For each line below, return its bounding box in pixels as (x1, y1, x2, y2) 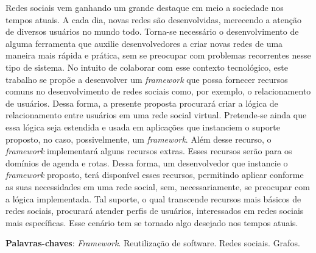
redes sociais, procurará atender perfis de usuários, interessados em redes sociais (5, 204, 304, 217)
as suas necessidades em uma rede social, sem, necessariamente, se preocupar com (5, 180, 310, 193)
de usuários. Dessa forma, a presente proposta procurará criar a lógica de (5, 96, 278, 109)
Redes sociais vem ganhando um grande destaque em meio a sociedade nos (5, 1, 284, 13)
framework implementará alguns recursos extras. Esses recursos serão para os (5, 144, 292, 157)
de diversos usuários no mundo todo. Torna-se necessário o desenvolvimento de (5, 25, 299, 38)
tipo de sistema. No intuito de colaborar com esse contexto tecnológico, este (5, 60, 288, 73)
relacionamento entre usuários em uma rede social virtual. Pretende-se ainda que (5, 109, 307, 121)
